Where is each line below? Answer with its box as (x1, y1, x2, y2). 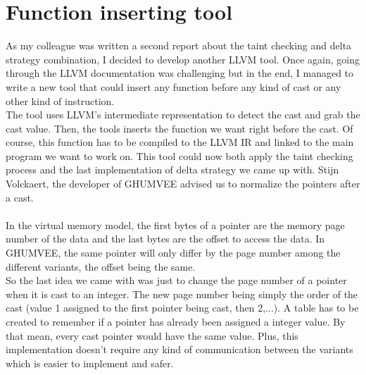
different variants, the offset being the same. (6, 259, 196, 273)
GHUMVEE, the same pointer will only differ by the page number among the (6, 245, 341, 260)
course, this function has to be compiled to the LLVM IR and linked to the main (6, 135, 354, 149)
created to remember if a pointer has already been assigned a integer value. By (6, 314, 346, 328)
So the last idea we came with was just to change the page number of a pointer (6, 273, 347, 288)
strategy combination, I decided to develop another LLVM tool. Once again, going (6, 51, 360, 66)
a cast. (6, 190, 34, 204)
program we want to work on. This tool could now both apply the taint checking (6, 148, 353, 163)
